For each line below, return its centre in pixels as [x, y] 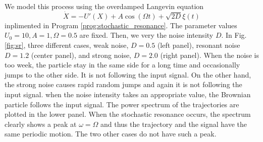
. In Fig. [234, 35]
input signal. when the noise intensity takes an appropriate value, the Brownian [128, 94]
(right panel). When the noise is [209, 55]
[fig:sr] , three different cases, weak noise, [67, 45]
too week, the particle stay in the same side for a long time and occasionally [122, 65]
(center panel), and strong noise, [81, 55]
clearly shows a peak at [41, 124]
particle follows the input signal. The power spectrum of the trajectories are [122, 104]
